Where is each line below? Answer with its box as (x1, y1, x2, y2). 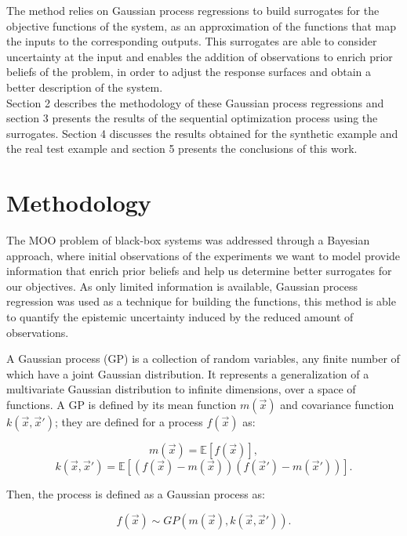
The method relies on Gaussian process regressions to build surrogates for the (6, 2, 380, 18)
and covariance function (280, 397, 394, 412)
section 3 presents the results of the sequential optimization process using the (6, 110, 378, 126)
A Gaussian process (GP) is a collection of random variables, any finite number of (6, 350, 400, 367)
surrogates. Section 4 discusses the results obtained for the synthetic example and (6, 125, 398, 141)
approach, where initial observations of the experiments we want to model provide (6, 247, 401, 263)
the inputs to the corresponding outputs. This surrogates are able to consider (6, 33, 377, 49)
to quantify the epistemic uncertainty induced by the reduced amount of (6, 309, 354, 325)
